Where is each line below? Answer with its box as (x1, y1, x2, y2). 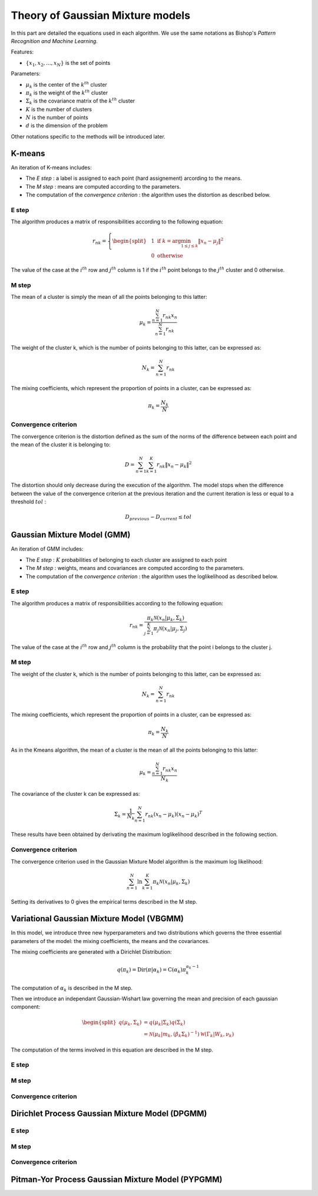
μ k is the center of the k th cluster (25, 80, 107, 90)
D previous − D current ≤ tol (125, 513, 191, 522)
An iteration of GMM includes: (11, 545, 84, 552)
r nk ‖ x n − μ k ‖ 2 (156, 460, 192, 470)
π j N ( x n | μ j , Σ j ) (153, 625, 187, 633)
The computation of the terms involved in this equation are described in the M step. (11, 1046, 213, 1053)
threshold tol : (11, 498, 47, 505)
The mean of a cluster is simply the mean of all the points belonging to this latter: (11, 294, 207, 301)
